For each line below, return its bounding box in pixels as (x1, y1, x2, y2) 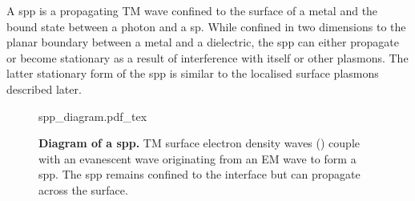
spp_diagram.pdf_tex (38, 107, 147, 124)
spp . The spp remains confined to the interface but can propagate (38, 166, 361, 183)
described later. (6, 80, 82, 97)
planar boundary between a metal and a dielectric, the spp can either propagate (6, 34, 399, 50)
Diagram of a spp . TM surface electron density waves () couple (38, 135, 360, 151)
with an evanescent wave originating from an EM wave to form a (38, 150, 357, 167)
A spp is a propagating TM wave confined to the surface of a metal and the (6, 2, 378, 18)
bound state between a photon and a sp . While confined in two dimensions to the (6, 18, 406, 34)
